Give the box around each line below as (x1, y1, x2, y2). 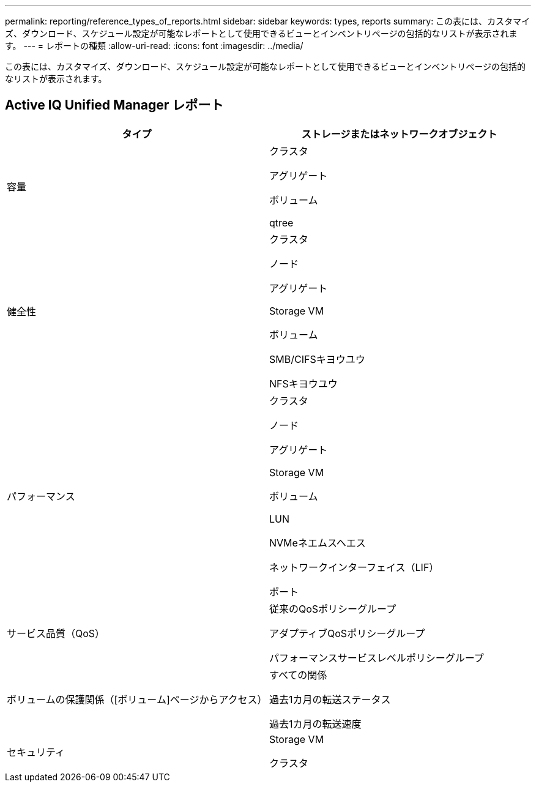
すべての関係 (269, 668, 327, 681)
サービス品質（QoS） (7, 627, 105, 640)
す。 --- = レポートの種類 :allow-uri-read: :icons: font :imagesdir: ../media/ (5, 40, 303, 51)
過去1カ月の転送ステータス (269, 693, 391, 706)
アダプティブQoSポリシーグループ (269, 627, 425, 640)
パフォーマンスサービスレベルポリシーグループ (269, 651, 484, 664)
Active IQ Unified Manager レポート (5, 97, 224, 113)
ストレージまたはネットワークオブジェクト (301, 127, 497, 140)
